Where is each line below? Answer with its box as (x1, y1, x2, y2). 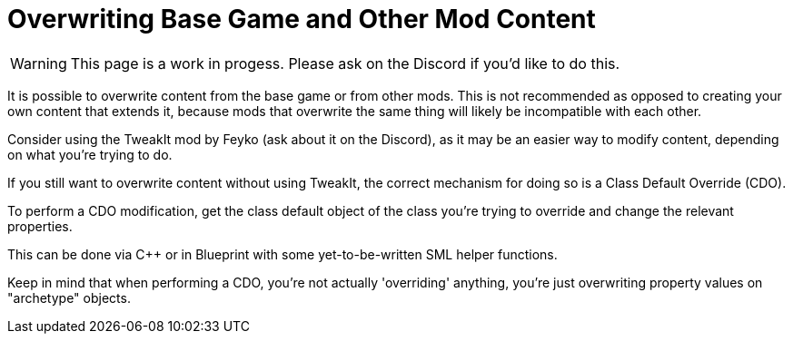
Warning (10, 54, 67, 73)
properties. (7, 218, 73, 234)
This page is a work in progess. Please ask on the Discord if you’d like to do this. (70, 54, 620, 73)
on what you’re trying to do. (7, 146, 173, 162)
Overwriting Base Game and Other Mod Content (7, 4, 596, 34)
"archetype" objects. (7, 289, 131, 306)
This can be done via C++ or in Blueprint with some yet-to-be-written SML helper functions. (7, 246, 558, 262)
